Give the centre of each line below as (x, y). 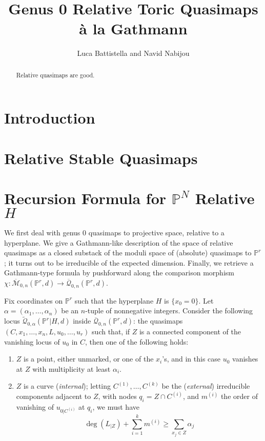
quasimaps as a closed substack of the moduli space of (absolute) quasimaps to (128, 253)
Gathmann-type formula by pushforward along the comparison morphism (119, 273)
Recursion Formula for (85, 198)
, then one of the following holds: (137, 341)
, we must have (116, 407)
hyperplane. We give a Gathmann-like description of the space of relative (119, 242)
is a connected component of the (190, 332)
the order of (239, 396)
